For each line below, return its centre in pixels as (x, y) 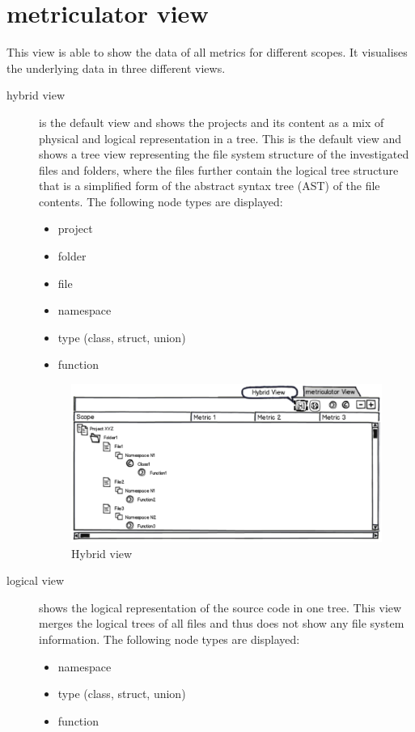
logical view (36, 580)
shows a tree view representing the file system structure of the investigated (224, 154)
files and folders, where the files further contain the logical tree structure (219, 169)
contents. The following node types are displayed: (161, 201)
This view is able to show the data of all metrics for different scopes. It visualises (207, 52)
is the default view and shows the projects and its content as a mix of (212, 122)
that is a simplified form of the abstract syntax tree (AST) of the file (210, 186)
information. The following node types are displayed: (169, 639)
